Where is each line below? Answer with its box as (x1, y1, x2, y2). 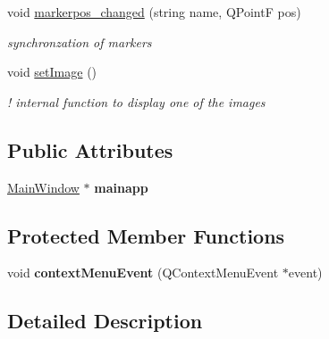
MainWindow (7, 178, 80, 196)
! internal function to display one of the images (7, 92, 266, 111)
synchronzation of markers (7, 32, 152, 51)
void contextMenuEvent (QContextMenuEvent (7, 263, 279, 282)
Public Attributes (7, 136, 173, 163)
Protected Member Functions (7, 221, 285, 249)
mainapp (94, 178, 148, 196)
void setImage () (7, 62, 97, 81)
